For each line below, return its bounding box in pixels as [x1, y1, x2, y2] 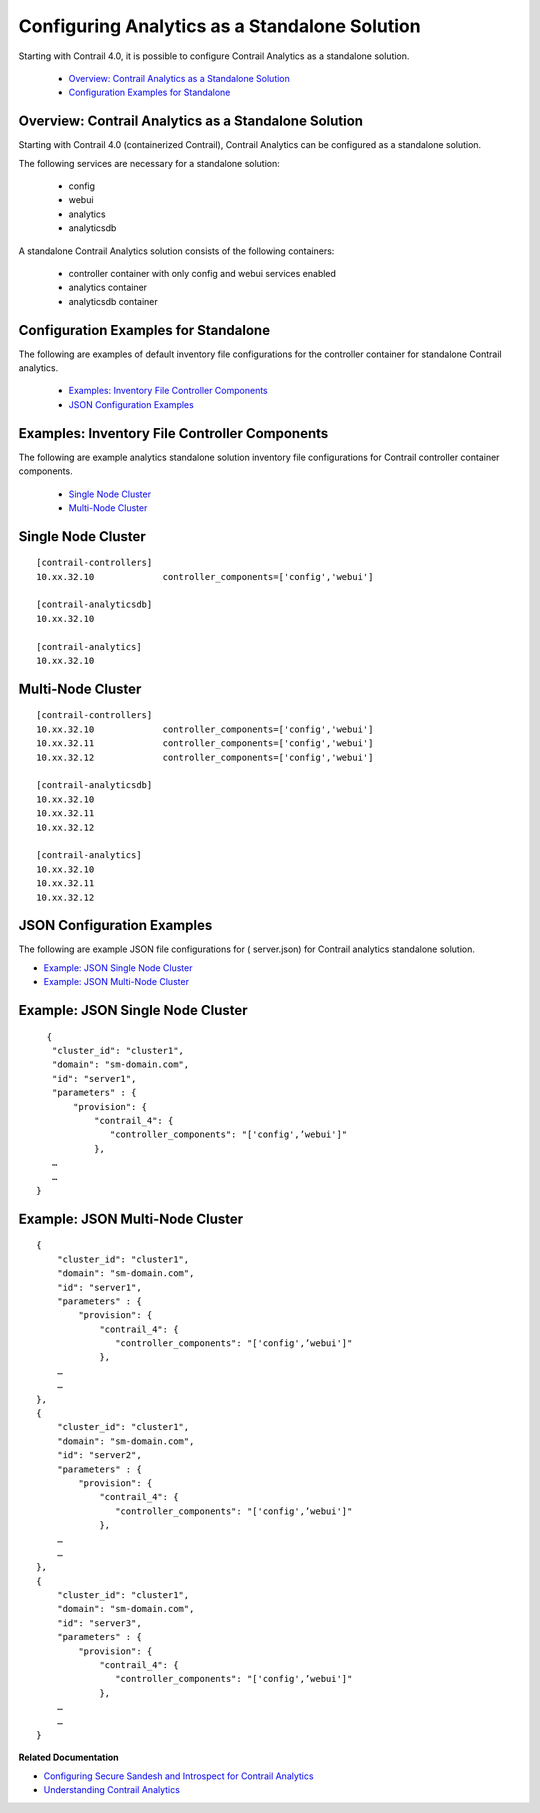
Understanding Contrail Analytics [43, 1784, 180, 1796]
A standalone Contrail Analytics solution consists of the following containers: [18, 245, 335, 257]
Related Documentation [18, 1751, 119, 1764]
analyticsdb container [68, 295, 159, 307]
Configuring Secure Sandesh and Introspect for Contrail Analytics [43, 1770, 314, 1782]
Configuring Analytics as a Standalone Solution [18, 15, 421, 37]
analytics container [68, 281, 148, 294]
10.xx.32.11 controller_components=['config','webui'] [36, 738, 374, 749]
